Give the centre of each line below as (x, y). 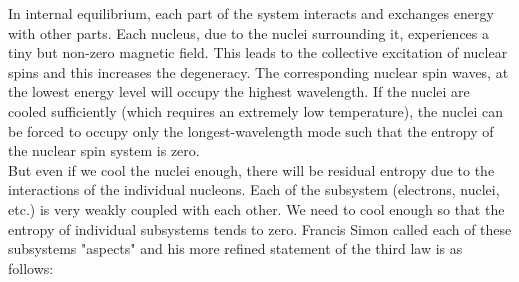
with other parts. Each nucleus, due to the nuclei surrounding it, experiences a (248, 32)
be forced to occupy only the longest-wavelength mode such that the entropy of (251, 130)
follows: (31, 267)
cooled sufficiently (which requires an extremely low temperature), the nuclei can (255, 110)
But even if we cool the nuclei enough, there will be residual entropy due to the (251, 169)
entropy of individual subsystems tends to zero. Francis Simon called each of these (260, 228)
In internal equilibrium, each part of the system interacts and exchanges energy (251, 13)
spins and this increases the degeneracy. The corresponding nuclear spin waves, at (258, 71)
